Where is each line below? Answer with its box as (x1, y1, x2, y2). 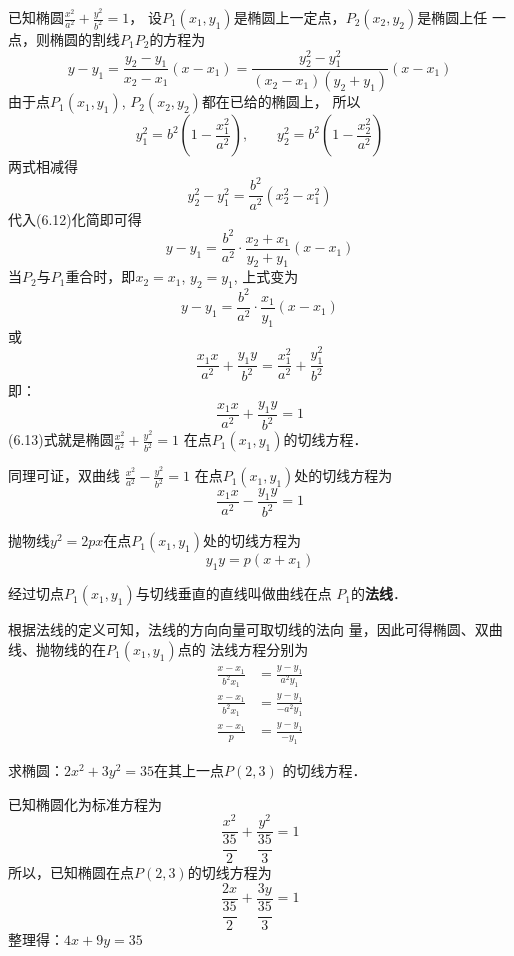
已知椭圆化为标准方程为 (8, 793, 162, 814)
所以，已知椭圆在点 (8, 862, 134, 883)
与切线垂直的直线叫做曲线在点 (135, 583, 332, 604)
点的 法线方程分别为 (177, 638, 309, 659)
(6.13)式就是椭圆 (8, 429, 114, 450)
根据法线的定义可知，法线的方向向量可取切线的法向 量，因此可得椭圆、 (8, 619, 475, 640)
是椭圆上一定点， (233, 7, 346, 27)
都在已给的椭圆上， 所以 (201, 91, 361, 112)
